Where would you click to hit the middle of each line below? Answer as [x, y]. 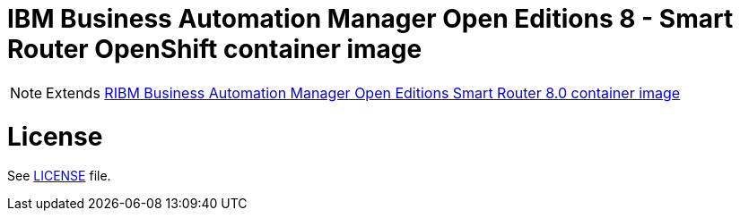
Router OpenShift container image [215, 49]
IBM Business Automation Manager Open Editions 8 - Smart [370, 19]
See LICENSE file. [59, 176]
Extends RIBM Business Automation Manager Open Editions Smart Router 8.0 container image [363, 92]
